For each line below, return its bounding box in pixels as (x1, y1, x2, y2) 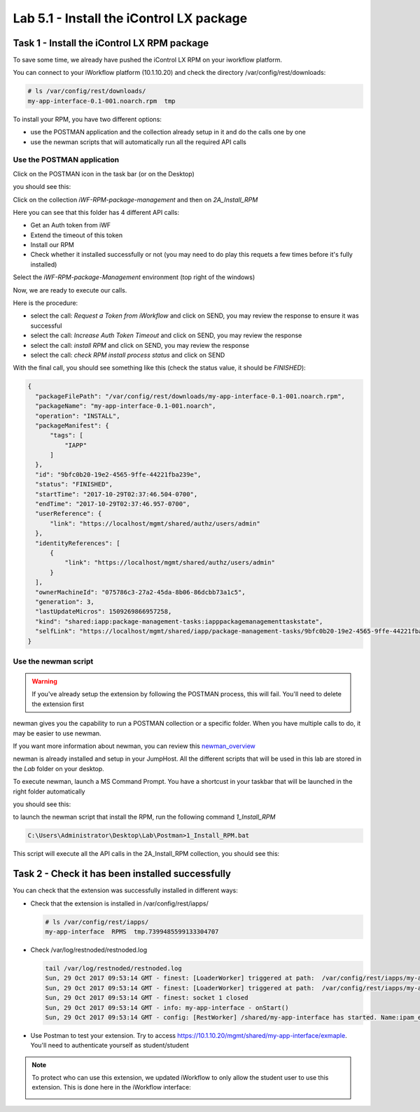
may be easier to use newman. (13, 729, 101, 738)
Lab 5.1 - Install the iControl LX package (13, 10, 248, 26)
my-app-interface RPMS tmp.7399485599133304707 (45, 928, 219, 936)
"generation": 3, (35, 598, 94, 605)
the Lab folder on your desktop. (13, 764, 104, 773)
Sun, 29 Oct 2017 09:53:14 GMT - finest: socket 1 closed (45, 994, 248, 1002)
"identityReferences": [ (35, 539, 120, 547)
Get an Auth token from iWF (30, 221, 111, 230)
